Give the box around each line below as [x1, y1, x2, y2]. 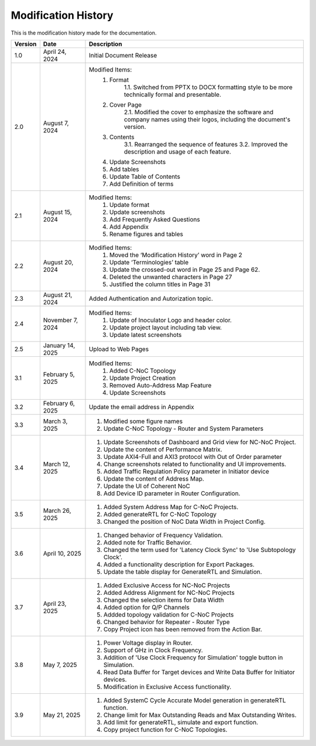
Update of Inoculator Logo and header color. [109, 316, 232, 324]
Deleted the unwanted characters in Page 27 [109, 272, 232, 281]
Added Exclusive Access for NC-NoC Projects [103, 581, 231, 589]
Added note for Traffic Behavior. [103, 538, 193, 546]
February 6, [43, 399, 75, 407]
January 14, [43, 341, 75, 349]
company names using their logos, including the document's [123, 115, 291, 123]
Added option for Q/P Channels [103, 603, 190, 611]
